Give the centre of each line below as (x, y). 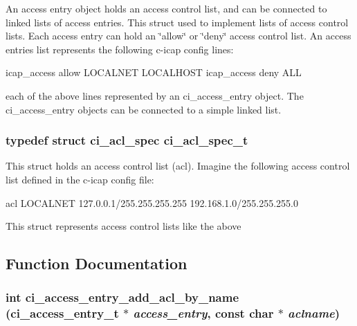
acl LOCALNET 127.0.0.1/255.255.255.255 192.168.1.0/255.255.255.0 (152, 202)
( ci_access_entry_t (62, 313)
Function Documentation (97, 263)
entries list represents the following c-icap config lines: (120, 49)
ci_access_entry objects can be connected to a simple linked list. (144, 109)
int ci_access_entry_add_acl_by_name (122, 297)
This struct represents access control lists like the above (123, 226)
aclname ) (314, 313)
